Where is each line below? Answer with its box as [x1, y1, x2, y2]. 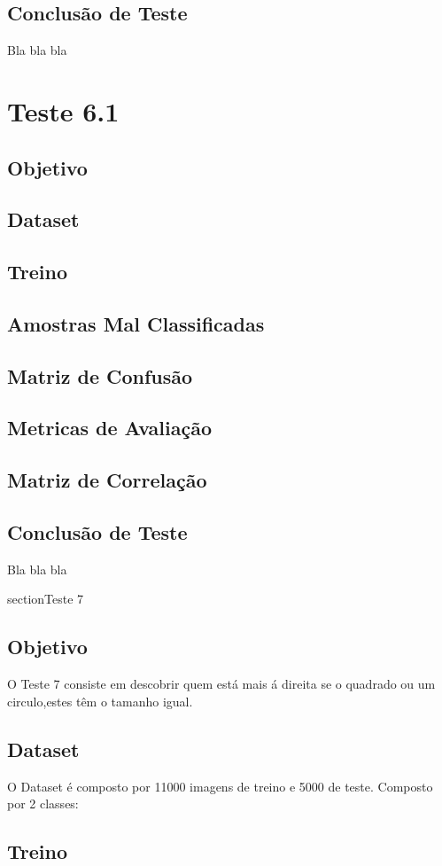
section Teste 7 [7, 589, 84, 608]
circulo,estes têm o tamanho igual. [7, 691, 193, 710]
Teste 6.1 [7, 92, 120, 129]
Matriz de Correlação [7, 466, 207, 494]
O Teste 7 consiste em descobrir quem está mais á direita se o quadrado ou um [7, 675, 436, 693]
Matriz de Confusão [7, 362, 193, 389]
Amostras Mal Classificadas [7, 309, 265, 337]
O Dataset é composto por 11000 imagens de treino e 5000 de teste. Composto [7, 776, 433, 795]
